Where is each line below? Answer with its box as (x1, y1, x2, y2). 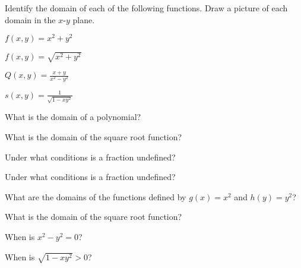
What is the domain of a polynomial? (5, 111, 141, 123)
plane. (72, 13, 95, 26)
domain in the (5, 13, 56, 26)
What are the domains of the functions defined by (5, 190, 186, 203)
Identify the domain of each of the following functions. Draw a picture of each (5, 2, 288, 14)
